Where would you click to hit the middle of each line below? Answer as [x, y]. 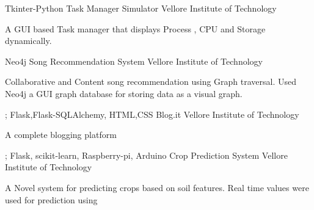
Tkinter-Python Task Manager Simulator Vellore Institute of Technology [141, 8]
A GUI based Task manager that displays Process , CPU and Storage [135, 28]
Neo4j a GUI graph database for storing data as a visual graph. [124, 93]
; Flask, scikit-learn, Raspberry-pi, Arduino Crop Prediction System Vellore [146, 155]
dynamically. [28, 41]
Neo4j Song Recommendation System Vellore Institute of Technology [134, 61]
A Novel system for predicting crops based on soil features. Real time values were [157, 187]
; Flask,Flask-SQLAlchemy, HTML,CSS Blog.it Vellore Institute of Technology [152, 114]
